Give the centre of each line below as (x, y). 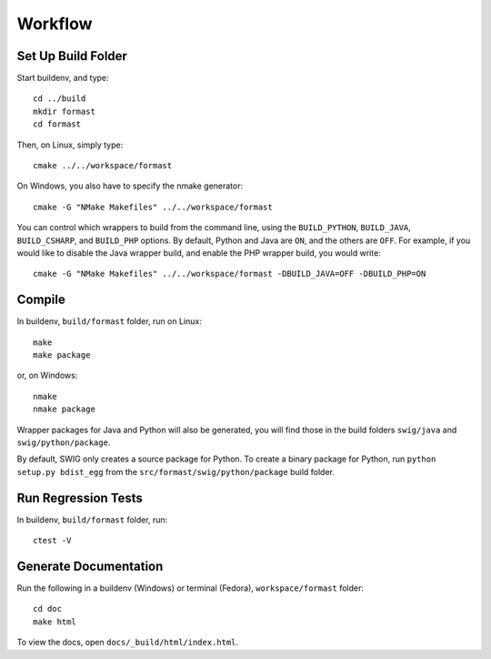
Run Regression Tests (80, 497)
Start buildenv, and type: (63, 78)
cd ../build (60, 99)
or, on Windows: (47, 375)
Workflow (55, 24)
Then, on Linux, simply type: (70, 145)
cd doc (48, 609)
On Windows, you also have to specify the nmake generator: (130, 186)
